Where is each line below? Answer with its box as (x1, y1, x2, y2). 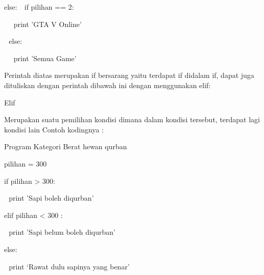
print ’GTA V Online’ (13, 18, 82, 29)
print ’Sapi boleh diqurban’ (9, 193, 94, 203)
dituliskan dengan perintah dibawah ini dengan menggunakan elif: (4, 79, 211, 90)
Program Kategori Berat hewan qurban (4, 141, 127, 152)
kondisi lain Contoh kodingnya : (4, 124, 104, 134)
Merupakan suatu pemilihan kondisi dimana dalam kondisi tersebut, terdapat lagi (4, 114, 260, 125)
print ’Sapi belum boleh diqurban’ (9, 227, 115, 237)
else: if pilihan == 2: (4, 2, 74, 12)
